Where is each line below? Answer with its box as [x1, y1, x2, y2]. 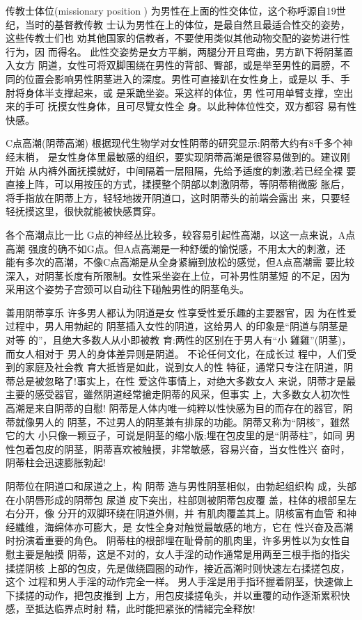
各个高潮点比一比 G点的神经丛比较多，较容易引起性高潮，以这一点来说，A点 [6, 227, 356, 241]
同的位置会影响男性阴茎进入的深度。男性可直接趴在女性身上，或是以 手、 [6, 71, 340, 86]
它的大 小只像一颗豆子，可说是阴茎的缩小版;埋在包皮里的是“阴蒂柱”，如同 [6, 428, 343, 443]
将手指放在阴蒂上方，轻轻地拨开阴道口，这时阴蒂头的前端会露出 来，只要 [6, 190, 340, 205]
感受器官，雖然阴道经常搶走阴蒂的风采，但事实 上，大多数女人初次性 [34, 387, 350, 402]
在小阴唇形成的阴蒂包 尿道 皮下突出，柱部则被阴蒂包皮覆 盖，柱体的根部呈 [6, 492, 347, 507]
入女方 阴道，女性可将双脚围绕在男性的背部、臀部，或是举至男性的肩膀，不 [6, 58, 350, 72]
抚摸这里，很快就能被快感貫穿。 [15, 204, 162, 218]
